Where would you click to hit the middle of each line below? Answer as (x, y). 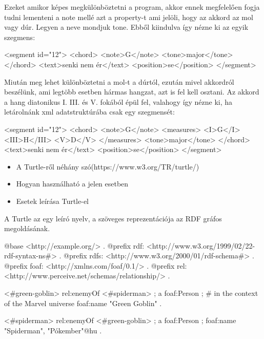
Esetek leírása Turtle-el (52, 201)
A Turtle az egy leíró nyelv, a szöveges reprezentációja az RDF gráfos (113, 218)
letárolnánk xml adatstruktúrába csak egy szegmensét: (89, 112)
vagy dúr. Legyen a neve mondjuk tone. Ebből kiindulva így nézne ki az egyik (126, 27)
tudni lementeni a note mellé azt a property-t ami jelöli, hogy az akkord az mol (129, 17)
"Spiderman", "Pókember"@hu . (53, 330)
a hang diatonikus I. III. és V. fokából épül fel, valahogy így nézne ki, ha (118, 101)
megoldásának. (27, 228)
